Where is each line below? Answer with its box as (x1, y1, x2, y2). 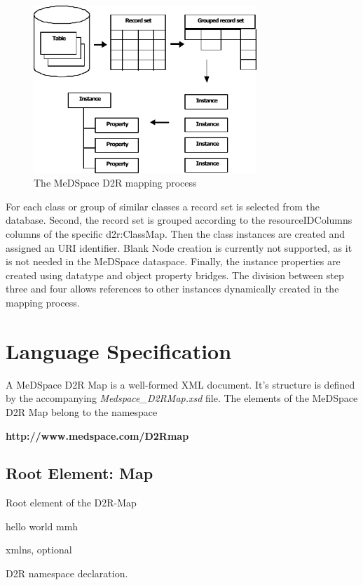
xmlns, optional (6, 542, 72, 557)
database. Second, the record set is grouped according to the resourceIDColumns (6, 213, 352, 227)
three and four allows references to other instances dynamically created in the (6, 281, 339, 296)
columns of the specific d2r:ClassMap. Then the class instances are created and (6, 227, 345, 241)
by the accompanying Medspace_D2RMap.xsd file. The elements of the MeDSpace (6, 391, 358, 405)
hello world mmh (6, 518, 78, 533)
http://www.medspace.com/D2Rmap (6, 428, 189, 443)
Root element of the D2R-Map (6, 495, 137, 510)
